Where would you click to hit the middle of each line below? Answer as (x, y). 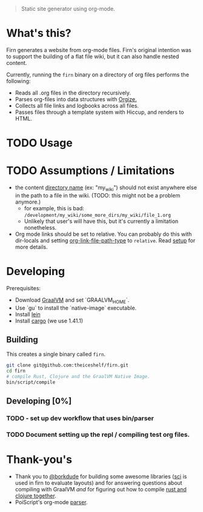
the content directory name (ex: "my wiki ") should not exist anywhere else (106, 188)
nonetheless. (40, 227)
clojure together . (35, 496)
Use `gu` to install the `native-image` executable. (76, 308)
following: (18, 81)
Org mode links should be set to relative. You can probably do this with (103, 234)
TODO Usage (39, 143)
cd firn (16, 371)
